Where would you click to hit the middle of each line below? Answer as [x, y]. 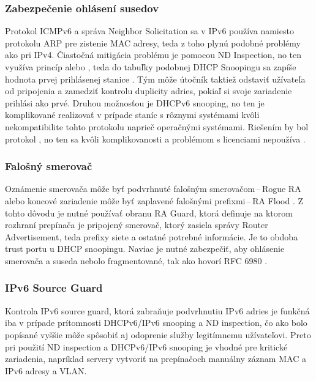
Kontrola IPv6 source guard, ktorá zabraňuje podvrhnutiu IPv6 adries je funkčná [157, 310]
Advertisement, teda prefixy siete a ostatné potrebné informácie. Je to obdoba [152, 236]
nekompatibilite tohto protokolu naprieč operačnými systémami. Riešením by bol [157, 126]
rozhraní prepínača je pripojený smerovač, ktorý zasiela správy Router [137, 225]
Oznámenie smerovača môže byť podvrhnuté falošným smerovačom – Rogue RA [153, 189]
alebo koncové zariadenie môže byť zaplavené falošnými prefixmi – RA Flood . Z [154, 200]
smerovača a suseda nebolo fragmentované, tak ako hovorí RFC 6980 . [136, 260]
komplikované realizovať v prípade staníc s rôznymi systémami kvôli [132, 115]
